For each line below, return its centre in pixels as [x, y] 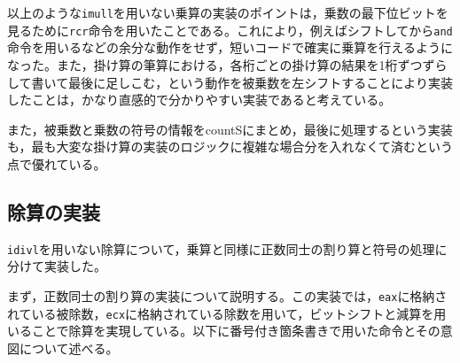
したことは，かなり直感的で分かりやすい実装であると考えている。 [199, 100]
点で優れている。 [57, 163]
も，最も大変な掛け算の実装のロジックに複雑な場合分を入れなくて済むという [230, 147]
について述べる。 [69, 348]
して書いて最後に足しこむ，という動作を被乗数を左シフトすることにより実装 [230, 82]
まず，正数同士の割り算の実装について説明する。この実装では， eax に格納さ [227, 295]
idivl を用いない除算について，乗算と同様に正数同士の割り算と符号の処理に [227, 248]
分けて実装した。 [57, 266]
